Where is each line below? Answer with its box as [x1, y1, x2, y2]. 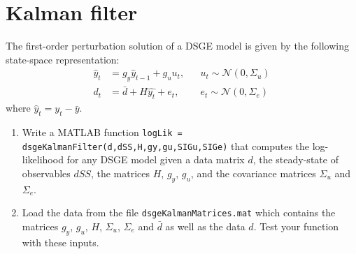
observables [22, 165, 71, 180]
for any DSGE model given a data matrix [66, 152, 245, 167]
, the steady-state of [252, 152, 339, 167]
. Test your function [253, 218, 339, 233]
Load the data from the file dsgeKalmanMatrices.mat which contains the [22, 205, 336, 220]
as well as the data [165, 218, 245, 233]
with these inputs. [22, 234, 99, 249]
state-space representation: [6, 52, 120, 66]
